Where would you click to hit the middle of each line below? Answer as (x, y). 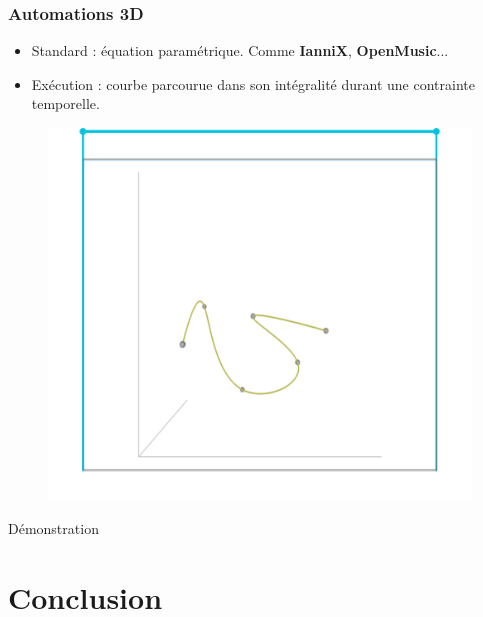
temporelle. (65, 103)
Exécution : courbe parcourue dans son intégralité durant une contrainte (253, 83)
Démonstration (53, 528)
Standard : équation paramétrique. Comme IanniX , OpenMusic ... (240, 50)
